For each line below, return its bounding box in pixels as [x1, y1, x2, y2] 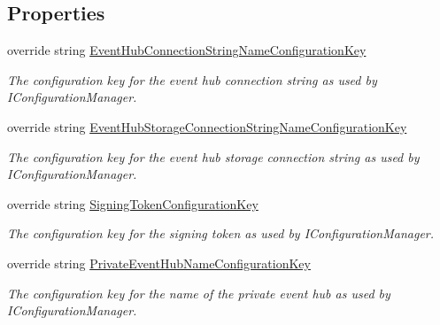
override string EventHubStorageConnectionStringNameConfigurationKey [7, 117, 407, 135]
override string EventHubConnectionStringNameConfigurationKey [7, 41, 367, 59]
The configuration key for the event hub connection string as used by [7, 70, 377, 89]
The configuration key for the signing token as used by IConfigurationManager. [7, 224, 435, 243]
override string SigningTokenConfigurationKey [7, 194, 259, 213]
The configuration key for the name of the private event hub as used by [7, 283, 390, 302]
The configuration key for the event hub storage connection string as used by [7, 147, 420, 166]
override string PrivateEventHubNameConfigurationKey [7, 253, 311, 272]
